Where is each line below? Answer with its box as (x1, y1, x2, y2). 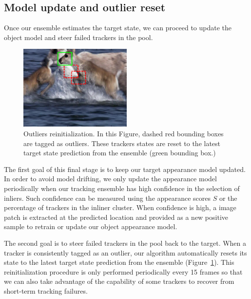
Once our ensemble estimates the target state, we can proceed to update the (4, 22, 232, 33)
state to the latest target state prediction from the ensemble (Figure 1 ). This (4, 257, 234, 267)
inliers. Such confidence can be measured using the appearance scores (4, 192, 211, 203)
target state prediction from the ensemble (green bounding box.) (23, 148, 216, 158)
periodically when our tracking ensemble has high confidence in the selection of (4, 183, 240, 193)
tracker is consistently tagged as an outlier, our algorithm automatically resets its (4, 247, 247, 257)
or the (219, 192, 237, 203)
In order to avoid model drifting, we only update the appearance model (4, 173, 217, 184)
